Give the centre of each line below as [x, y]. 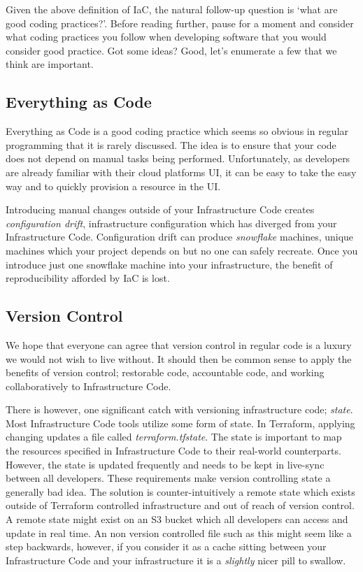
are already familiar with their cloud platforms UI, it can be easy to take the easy [181, 172]
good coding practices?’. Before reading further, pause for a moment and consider [180, 23]
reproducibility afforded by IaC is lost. [88, 278]
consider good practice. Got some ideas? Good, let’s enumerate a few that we [171, 50]
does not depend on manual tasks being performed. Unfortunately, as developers [178, 158]
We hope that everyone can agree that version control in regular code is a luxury [179, 344]
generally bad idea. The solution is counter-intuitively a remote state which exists [180, 491]
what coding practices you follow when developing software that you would [166, 37]
